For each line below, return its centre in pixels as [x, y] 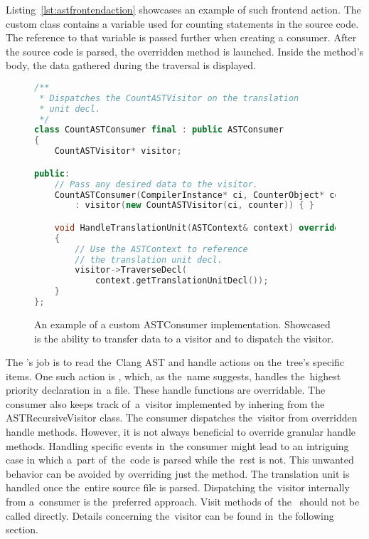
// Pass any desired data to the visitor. [156, 184]
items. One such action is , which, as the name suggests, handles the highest [173, 376]
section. [22, 529]
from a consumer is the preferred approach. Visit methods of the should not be [183, 502]
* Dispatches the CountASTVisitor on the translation [169, 98]
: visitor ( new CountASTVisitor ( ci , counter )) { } [194, 205]
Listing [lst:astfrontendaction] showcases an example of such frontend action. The [183, 9]
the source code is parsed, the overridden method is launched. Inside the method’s [185, 51]
